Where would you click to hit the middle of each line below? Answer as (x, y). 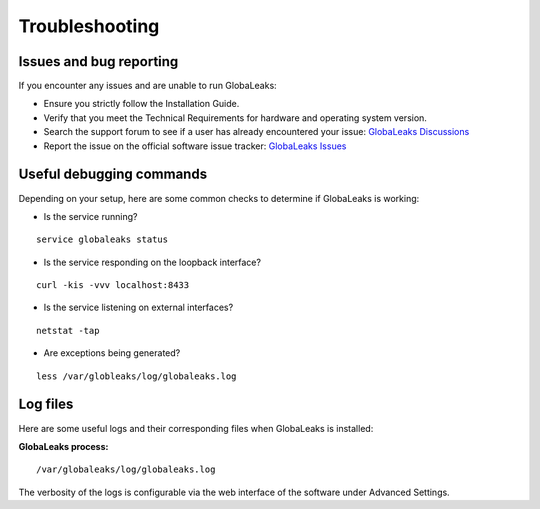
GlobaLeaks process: (63, 446)
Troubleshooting (89, 26)
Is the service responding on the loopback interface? (152, 262)
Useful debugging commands (113, 174)
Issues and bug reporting (98, 61)
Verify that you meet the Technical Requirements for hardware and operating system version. (235, 117)
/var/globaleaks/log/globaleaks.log (126, 469)
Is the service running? (90, 216)
